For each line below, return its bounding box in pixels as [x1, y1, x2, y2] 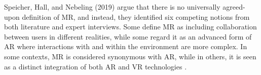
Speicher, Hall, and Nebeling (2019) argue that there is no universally [4, 2, 220, 12]
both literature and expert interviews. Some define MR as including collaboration [4, 21, 257, 32]
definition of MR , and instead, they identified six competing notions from [22, 11, 250, 22]
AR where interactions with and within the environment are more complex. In [4, 41, 247, 52]
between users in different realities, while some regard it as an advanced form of [4, 31, 252, 42]
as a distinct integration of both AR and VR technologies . [4, 61, 187, 71]
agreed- [222, 2, 245, 12]
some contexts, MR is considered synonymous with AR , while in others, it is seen [4, 51, 256, 61]
